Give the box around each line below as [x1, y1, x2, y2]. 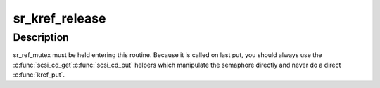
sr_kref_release [13, 11, 106, 26]
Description [13, 31, 70, 44]
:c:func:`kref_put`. [13, 70, 65, 79]
